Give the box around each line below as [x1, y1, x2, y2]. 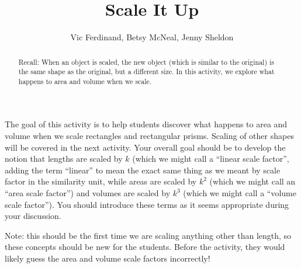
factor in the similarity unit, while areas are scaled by [5, 175, 197, 187]
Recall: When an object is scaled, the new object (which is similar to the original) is [18, 57, 274, 67]
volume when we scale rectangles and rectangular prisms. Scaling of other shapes [5, 130, 294, 142]
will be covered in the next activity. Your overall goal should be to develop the [5, 141, 286, 153]
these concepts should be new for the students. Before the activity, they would [5, 241, 285, 253]
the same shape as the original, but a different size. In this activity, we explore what [18, 67, 275, 76]
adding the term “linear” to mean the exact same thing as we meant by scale [5, 163, 281, 176]
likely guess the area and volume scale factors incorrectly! [5, 252, 210, 264]
